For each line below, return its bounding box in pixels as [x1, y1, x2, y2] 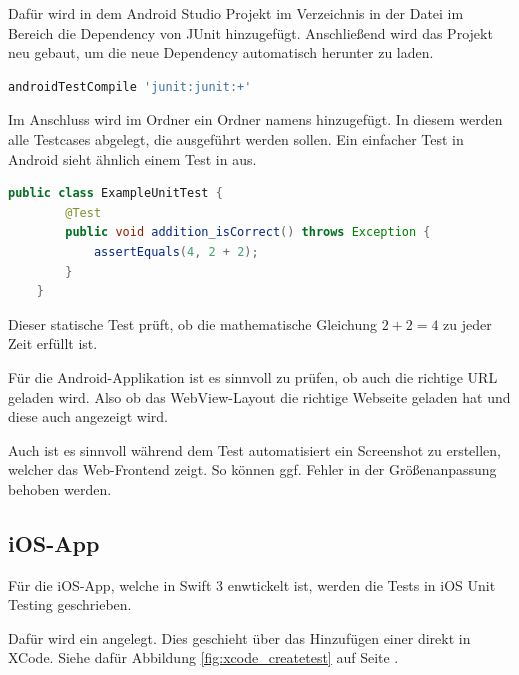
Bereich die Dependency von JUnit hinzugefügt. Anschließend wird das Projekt [8, 22, 493, 43]
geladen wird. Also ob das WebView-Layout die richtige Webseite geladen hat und [8, 386, 511, 407]
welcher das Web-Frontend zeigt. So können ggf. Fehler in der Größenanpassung [8, 459, 497, 480]
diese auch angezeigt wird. [8, 406, 168, 427]
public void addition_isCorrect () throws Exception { [65, 225, 431, 240]
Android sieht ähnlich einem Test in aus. [8, 148, 257, 169]
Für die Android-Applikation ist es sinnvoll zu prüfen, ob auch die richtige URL [8, 366, 498, 387]
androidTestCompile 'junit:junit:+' [8, 79, 252, 94]
